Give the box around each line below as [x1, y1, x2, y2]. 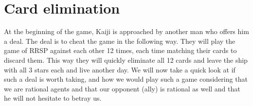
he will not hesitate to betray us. [4, 93, 102, 103]
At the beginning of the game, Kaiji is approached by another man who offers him [4, 26, 249, 36]
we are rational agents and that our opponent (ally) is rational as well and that [4, 83, 240, 93]
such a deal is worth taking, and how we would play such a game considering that [4, 74, 248, 84]
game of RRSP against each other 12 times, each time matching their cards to [4, 45, 237, 55]
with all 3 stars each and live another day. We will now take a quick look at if [4, 64, 235, 74]
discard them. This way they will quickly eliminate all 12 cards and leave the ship [4, 54, 248, 65]
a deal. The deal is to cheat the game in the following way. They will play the [4, 35, 235, 46]
